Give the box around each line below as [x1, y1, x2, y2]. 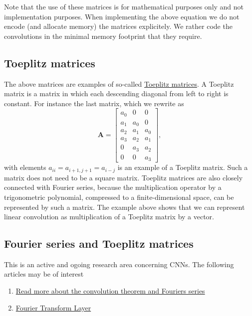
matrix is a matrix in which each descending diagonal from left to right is [4, 88, 229, 99]
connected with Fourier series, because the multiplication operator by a [4, 182, 222, 192]
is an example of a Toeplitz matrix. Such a [117, 162, 248, 172]
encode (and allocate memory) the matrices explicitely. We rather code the [4, 21, 233, 31]
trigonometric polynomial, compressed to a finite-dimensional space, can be [4, 191, 234, 202]
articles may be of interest [4, 269, 84, 279]
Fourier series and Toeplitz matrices [4, 236, 194, 251]
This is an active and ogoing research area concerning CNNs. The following [4, 259, 234, 269]
